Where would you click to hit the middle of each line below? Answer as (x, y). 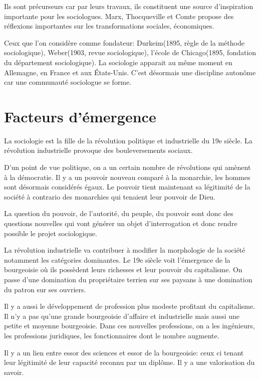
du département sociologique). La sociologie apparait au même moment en (118, 62)
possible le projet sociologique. (51, 233)
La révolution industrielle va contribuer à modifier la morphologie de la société (125, 250)
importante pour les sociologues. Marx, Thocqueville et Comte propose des (119, 16)
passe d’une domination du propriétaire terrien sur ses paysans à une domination (128, 279)
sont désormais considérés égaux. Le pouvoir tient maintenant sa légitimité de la (127, 187)
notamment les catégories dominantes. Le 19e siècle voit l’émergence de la (117, 259)
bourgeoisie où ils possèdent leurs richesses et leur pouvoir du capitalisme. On (123, 269)
